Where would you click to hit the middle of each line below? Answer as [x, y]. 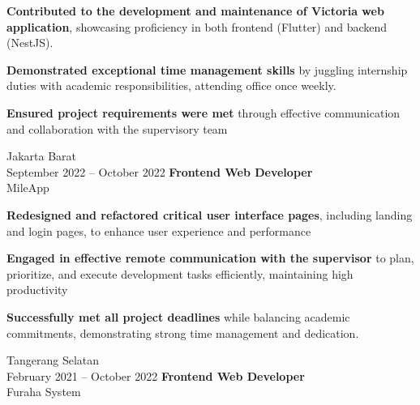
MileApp [28, 188]
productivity [37, 290]
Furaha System [44, 392]
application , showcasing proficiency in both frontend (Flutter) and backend [197, 26]
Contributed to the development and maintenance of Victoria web [195, 11]
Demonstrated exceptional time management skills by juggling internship [207, 69]
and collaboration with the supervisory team [117, 128]
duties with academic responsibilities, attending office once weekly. [171, 85]
